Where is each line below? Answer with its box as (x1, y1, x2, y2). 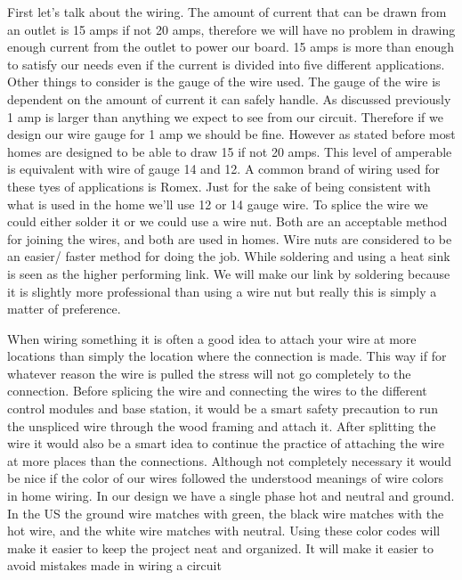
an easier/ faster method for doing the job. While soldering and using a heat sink (7, 247, 450, 265)
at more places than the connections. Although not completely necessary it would (7, 451, 451, 470)
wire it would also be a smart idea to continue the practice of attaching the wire (7, 434, 445, 453)
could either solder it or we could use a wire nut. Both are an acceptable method (7, 212, 448, 231)
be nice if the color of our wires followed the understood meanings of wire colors (7, 469, 444, 487)
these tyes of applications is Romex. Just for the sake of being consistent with (7, 176, 431, 195)
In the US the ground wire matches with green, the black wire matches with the (7, 503, 444, 522)
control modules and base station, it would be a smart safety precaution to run (7, 399, 438, 418)
